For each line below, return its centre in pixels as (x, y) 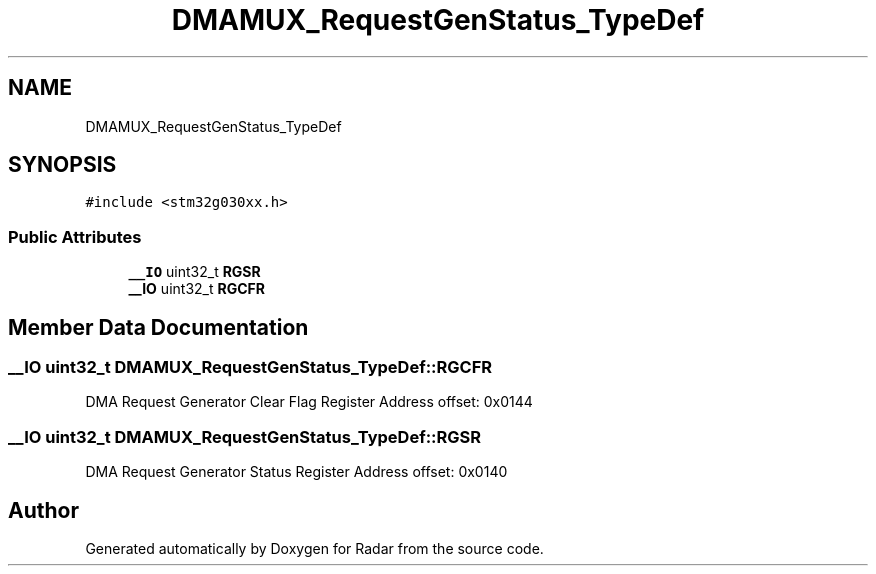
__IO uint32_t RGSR (194, 272)
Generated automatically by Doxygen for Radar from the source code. (314, 548)
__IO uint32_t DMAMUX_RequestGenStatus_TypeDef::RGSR (245, 436)
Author (43, 510)
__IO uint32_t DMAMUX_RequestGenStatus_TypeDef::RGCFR (250, 367)
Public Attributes (75, 236)
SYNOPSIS (62, 165)
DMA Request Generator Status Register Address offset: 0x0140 (296, 472)
